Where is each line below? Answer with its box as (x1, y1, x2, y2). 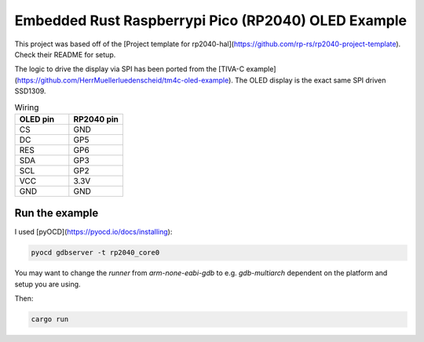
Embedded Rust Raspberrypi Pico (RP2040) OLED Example (14, 12, 408, 29)
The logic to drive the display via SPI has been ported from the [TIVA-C (14, 64, 245, 74)
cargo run (31, 315, 69, 324)
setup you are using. (14, 279, 82, 289)
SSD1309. (14, 86, 46, 96)
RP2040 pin (73, 114, 119, 125)
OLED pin (19, 114, 55, 125)
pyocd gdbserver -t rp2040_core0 (31, 248, 160, 257)
